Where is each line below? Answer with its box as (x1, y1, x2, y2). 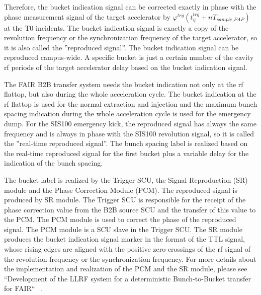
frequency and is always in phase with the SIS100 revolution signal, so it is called (4, 128, 254, 138)
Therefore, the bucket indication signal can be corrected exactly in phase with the (4, 2, 256, 12)
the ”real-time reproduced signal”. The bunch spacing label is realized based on (4, 138, 248, 149)
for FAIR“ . (4, 283, 43, 293)
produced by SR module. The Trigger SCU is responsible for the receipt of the (4, 194, 246, 205)
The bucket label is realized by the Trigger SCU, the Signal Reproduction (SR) (4, 174, 248, 185)
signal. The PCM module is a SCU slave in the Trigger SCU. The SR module (4, 224, 242, 234)
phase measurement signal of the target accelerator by (4, 11, 170, 22)
